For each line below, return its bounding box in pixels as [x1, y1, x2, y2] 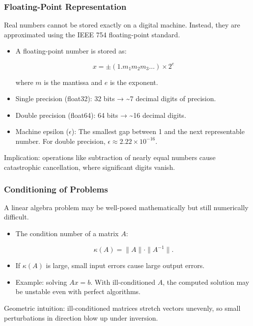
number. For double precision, [15, 136, 106, 146]
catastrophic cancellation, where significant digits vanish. [4, 162, 175, 172]
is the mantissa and [44, 77, 103, 87]
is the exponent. [110, 77, 158, 87]
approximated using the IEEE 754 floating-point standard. [4, 29, 180, 39]
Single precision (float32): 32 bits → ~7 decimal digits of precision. [15, 93, 216, 104]
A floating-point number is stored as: [15, 46, 127, 56]
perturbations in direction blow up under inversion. [4, 312, 158, 323]
